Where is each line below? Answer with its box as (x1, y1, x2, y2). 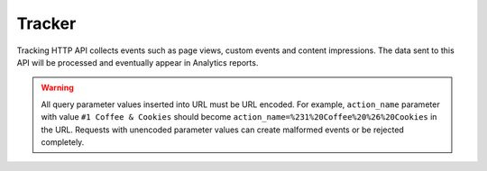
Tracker (16, 13, 77, 33)
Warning (41, 82, 74, 94)
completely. (41, 136, 85, 148)
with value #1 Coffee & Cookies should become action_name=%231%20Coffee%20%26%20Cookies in (41, 112, 437, 122)
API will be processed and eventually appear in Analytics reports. (16, 57, 259, 67)
